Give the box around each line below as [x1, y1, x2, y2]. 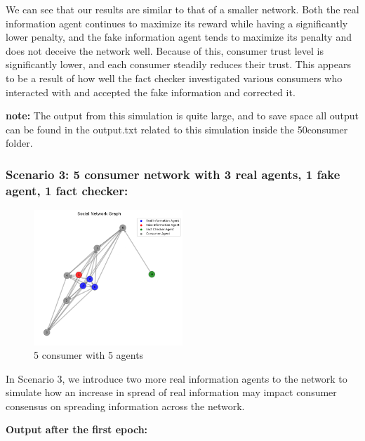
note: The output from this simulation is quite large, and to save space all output [6, 108, 359, 123]
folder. [6, 136, 33, 150]
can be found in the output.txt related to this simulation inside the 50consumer [6, 121, 348, 136]
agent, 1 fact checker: [6, 181, 128, 199]
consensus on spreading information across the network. [6, 398, 245, 413]
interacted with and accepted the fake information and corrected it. [6, 84, 296, 99]
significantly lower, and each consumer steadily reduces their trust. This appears [6, 57, 351, 72]
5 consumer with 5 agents [34, 348, 144, 362]
